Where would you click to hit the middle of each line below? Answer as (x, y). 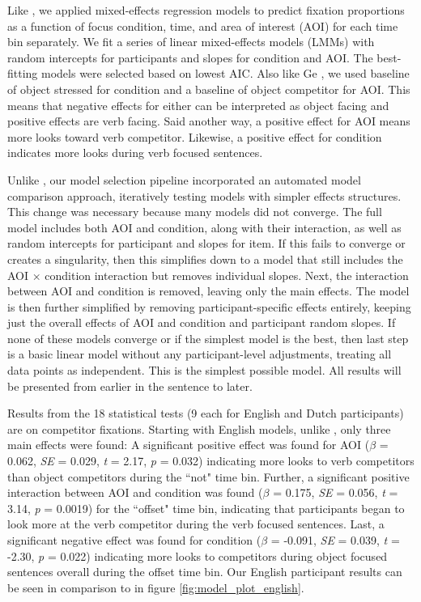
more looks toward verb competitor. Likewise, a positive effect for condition (195, 136)
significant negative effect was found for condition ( (134, 540)
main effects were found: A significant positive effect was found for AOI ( (189, 445)
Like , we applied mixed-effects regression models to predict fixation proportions (206, 10)
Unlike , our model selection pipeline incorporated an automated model (184, 179)
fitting (23, 73)
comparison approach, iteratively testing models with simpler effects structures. (204, 195)
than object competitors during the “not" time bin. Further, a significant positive (208, 476)
